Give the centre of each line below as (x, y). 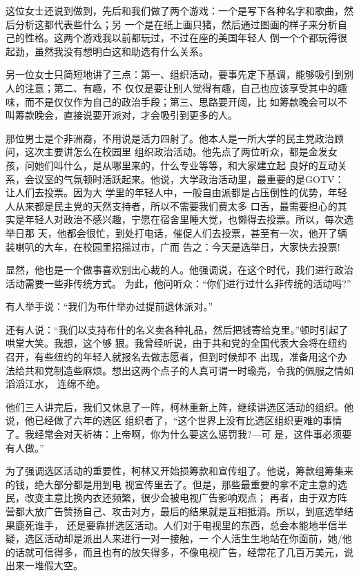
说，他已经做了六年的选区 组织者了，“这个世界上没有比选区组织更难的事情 (174, 420)
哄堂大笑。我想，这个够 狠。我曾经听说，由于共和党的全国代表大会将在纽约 (176, 343)
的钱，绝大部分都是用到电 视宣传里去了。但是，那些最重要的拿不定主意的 (172, 484)
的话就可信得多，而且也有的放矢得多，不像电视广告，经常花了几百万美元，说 (179, 551)
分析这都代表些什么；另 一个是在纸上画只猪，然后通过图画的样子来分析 (176, 24)
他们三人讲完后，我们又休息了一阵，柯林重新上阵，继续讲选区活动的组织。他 (179, 406)
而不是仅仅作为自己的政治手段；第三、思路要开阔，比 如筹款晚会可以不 (186, 101)
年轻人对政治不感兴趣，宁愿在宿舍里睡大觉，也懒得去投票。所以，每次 (184, 219)
